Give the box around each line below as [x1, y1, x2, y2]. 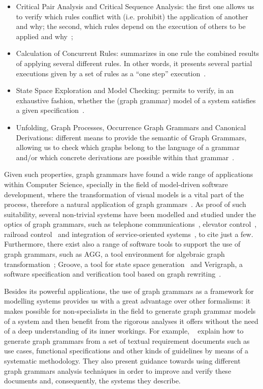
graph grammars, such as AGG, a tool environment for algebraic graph [4, 249, 225, 259]
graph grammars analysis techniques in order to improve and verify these [4, 365, 232, 376]
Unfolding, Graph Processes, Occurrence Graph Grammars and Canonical [16, 122, 246, 132]
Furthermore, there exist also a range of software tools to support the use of [4, 238, 241, 249]
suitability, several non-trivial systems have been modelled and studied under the [4, 208, 256, 219]
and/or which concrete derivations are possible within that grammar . [16, 152, 235, 162]
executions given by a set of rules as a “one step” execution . [16, 68, 206, 78]
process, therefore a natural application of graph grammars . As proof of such [4, 199, 246, 210]
